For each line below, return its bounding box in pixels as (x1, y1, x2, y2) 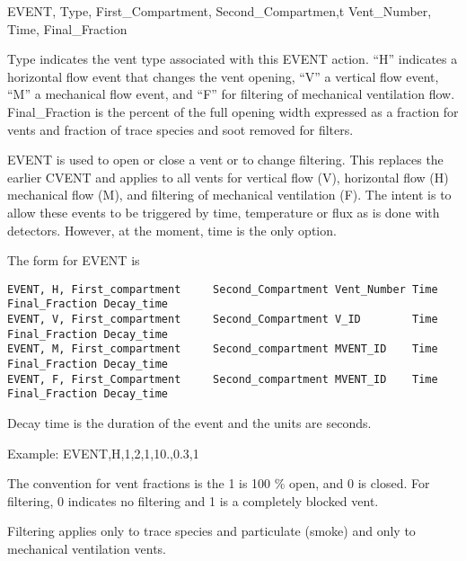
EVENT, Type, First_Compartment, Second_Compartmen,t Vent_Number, (7, 2, 432, 20)
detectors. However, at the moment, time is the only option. (7, 220, 337, 239)
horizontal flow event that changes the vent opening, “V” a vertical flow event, (7, 67, 439, 85)
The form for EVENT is (7, 251, 140, 270)
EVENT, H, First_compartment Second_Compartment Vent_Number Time (7, 282, 438, 296)
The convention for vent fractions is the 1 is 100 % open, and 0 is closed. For (7, 474, 430, 493)
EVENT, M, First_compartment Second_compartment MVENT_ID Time (7, 343, 438, 356)
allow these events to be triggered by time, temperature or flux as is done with (7, 202, 440, 221)
